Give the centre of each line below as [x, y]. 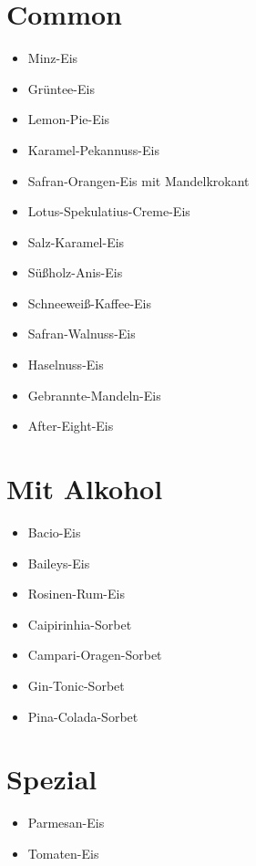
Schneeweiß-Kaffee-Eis [89, 303]
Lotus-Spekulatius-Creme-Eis [109, 211]
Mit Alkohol [85, 489]
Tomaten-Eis [63, 853]
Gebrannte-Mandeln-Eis [94, 395]
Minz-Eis [53, 58]
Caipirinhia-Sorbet [80, 624]
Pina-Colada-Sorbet [83, 716]
